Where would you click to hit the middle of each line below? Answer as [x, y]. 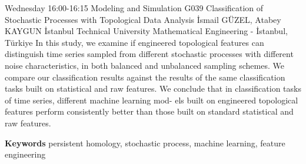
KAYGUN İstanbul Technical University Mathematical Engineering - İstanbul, [146, 31]
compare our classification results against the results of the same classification [145, 77]
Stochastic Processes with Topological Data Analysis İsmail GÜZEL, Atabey [143, 19]
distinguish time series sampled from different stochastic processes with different [149, 54]
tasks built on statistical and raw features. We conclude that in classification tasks [153, 88]
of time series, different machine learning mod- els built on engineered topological [152, 100]
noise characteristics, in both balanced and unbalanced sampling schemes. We [144, 65]
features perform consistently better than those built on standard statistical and [149, 111]
